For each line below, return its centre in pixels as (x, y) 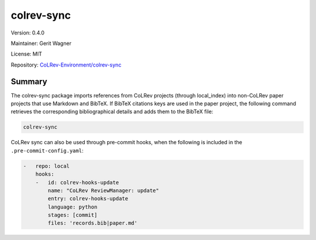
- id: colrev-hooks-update (77, 182)
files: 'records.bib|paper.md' (92, 223)
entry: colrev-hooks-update (88, 199)
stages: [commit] (73, 215)
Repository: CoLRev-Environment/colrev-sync (66, 65)
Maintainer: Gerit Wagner (41, 43)
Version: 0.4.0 (28, 33)
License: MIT (26, 54)
